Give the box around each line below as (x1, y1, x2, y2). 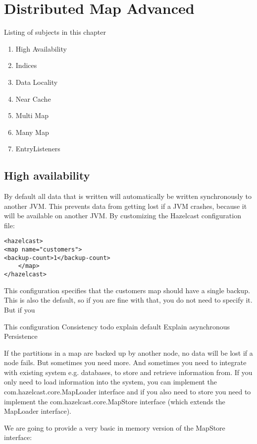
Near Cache (15, 93, 51, 104)
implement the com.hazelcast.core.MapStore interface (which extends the (4, 396, 225, 406)
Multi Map (15, 110, 49, 121)
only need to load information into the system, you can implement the (4, 377, 217, 387)
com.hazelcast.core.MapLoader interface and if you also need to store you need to (4, 386, 251, 397)
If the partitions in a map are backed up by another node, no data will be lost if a (4, 347, 253, 358)
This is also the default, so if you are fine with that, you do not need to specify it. (4, 295, 253, 305)
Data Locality (15, 76, 58, 87)
